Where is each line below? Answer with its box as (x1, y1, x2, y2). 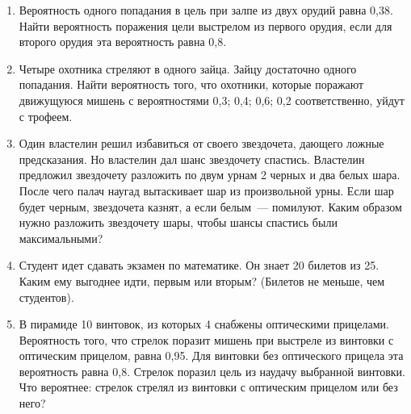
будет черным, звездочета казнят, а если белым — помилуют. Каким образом (19, 198, 402, 215)
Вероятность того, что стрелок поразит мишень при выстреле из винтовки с (19, 331, 394, 348)
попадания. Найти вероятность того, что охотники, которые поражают (19, 76, 364, 93)
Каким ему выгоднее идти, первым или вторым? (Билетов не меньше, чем (19, 272, 385, 289)
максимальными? (19, 229, 103, 246)
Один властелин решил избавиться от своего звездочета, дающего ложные (19, 135, 384, 152)
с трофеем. (19, 107, 73, 124)
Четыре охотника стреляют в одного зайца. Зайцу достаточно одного (19, 60, 357, 77)
